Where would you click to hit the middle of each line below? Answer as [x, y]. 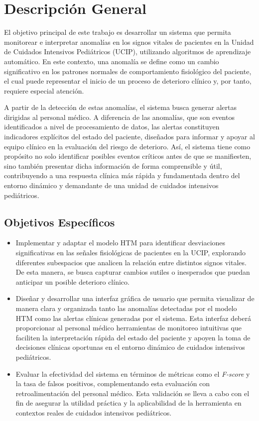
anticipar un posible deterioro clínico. [72, 281]
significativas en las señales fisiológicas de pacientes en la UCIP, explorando [131, 253]
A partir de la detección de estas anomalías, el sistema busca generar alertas [120, 107]
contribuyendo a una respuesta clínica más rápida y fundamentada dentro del [122, 175]
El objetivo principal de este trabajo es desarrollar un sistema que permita [118, 32]
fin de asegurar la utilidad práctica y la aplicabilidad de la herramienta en [129, 403]
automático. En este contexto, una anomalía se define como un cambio [112, 61]
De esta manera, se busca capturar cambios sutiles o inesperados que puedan [133, 272]
